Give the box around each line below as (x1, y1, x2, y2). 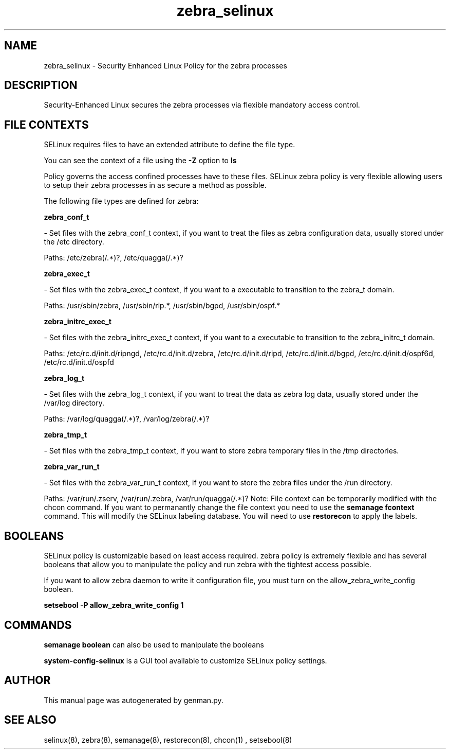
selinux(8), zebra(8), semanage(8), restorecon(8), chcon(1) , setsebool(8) (44, 735, 292, 744)
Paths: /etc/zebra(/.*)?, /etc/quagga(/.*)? (44, 253, 183, 262)
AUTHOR (4, 674, 51, 687)
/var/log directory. (44, 398, 105, 408)
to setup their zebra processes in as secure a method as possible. (44, 181, 267, 190)
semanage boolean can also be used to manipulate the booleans (44, 640, 264, 649)
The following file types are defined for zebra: (44, 197, 199, 206)
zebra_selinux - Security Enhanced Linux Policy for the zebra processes (44, 61, 287, 70)
